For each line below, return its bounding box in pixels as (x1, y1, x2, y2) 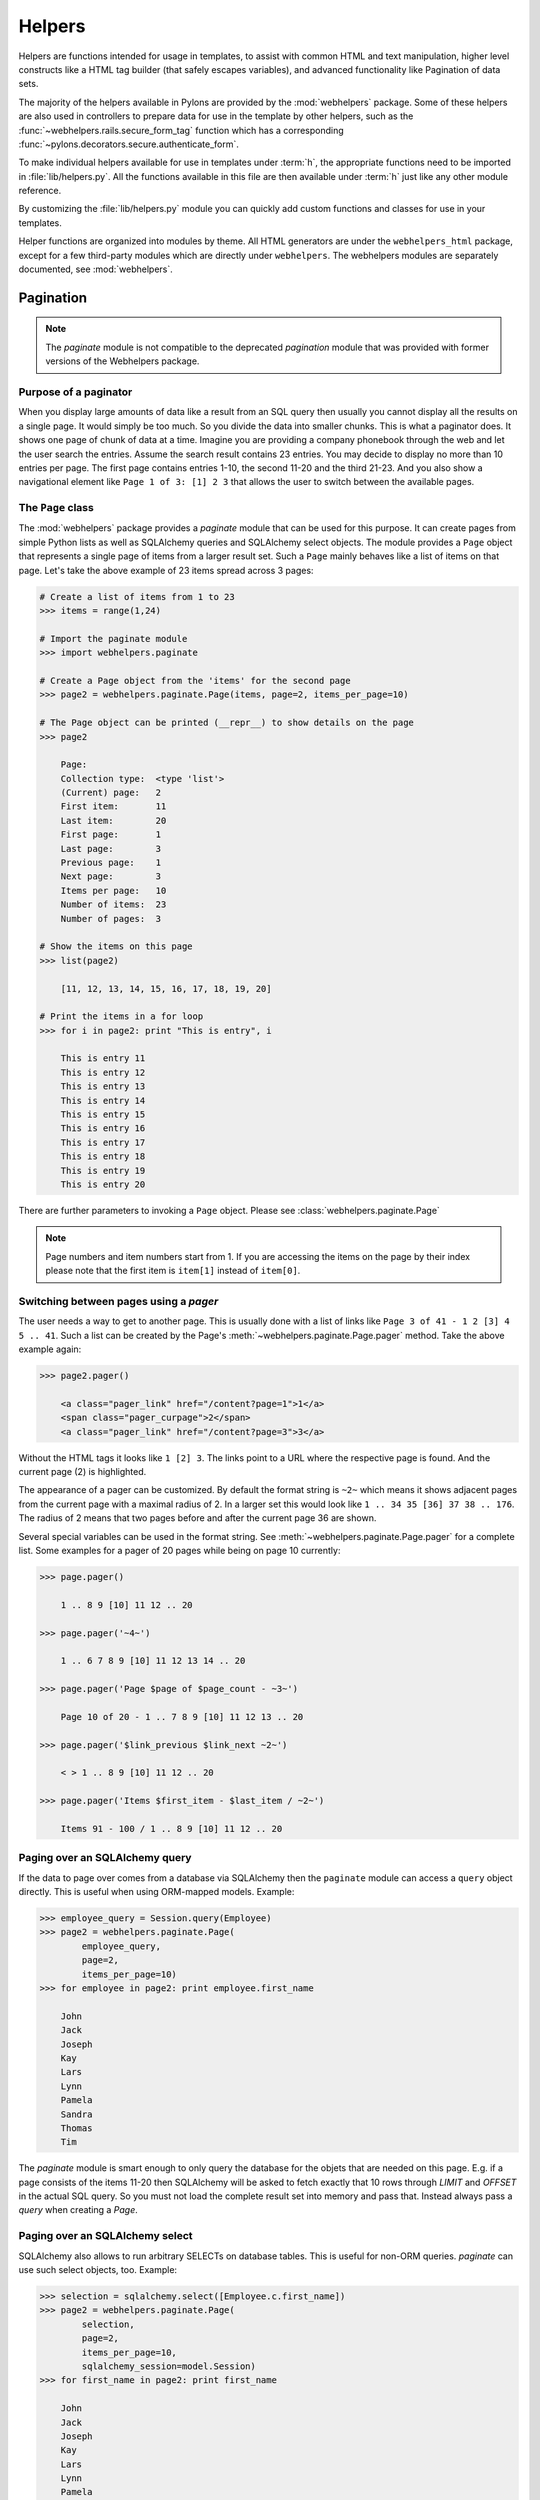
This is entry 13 (60, 1081, 146, 1092)
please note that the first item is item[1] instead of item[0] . (45, 1265, 301, 1277)
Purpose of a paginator (18, 385, 133, 399)
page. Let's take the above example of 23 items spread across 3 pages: (18, 564, 314, 576)
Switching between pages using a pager (18, 1294, 219, 1308)
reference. (18, 185, 62, 197)
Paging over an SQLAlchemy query (18, 1851, 192, 1865)
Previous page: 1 (60, 857, 162, 869)
